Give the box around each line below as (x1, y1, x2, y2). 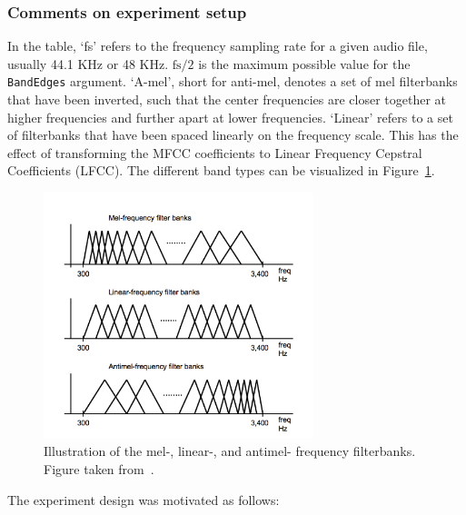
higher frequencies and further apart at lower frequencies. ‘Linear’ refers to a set (7, 107, 453, 126)
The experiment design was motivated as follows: (7, 490, 280, 509)
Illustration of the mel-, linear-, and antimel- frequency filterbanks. (44, 441, 416, 461)
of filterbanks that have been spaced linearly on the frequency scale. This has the (7, 125, 459, 144)
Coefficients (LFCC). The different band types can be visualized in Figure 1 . (7, 161, 435, 180)
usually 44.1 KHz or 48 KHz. (7, 54, 169, 73)
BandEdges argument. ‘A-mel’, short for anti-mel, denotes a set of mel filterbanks (7, 72, 458, 91)
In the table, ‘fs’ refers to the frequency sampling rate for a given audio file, (7, 36, 428, 55)
